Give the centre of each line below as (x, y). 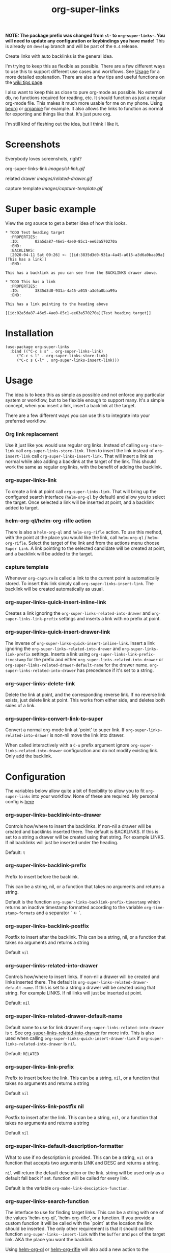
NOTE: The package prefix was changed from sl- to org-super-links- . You (85, 36)
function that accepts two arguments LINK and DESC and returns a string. (83, 1163)
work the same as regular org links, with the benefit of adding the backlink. (84, 467)
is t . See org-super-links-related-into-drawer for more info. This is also (80, 1033)
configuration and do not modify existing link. (111, 751)
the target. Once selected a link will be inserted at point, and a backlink (80, 502)
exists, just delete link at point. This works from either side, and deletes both (85, 700)
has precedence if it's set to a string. (116, 670)
